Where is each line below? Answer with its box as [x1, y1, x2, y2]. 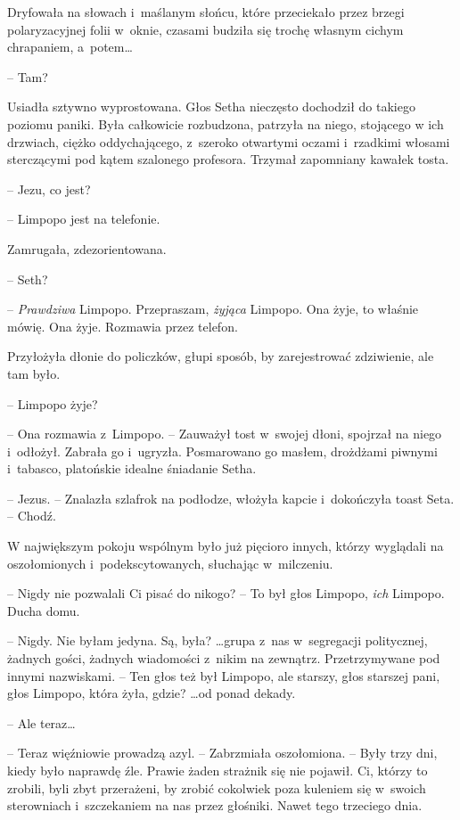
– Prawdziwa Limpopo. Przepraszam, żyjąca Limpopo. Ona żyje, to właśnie [7, 299, 419, 318]
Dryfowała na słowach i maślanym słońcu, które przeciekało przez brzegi [7, 3, 405, 20]
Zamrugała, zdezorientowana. [7, 239, 167, 258]
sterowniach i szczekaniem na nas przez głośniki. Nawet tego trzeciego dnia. [7, 796, 423, 815]
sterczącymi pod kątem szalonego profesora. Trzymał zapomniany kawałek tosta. [7, 150, 449, 168]
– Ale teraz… [7, 713, 76, 732]
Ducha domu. [7, 601, 80, 619]
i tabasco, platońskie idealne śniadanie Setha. [7, 459, 257, 478]
